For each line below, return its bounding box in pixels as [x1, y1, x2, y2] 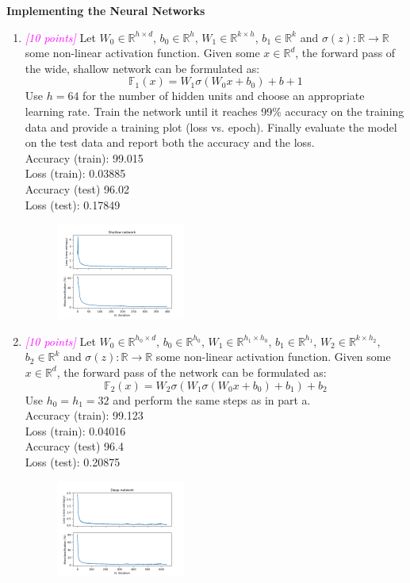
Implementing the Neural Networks [6, 2, 205, 18]
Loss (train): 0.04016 [25, 422, 126, 439]
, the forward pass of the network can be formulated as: [56, 363, 327, 380]
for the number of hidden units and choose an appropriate [82, 87, 365, 104]
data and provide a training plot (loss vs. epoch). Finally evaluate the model [25, 118, 397, 135]
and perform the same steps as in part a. [113, 391, 311, 408]
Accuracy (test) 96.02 [25, 180, 129, 197]
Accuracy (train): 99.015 [25, 149, 144, 166]
